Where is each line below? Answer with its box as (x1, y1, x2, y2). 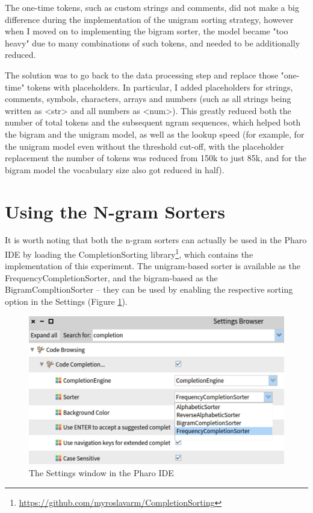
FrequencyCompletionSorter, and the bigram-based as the (5, 271, 218, 284)
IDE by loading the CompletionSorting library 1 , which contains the (5, 246, 253, 260)
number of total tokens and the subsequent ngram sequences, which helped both (5, 116, 301, 129)
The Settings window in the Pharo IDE (29, 466, 174, 479)
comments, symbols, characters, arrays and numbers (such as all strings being (5, 92, 291, 105)
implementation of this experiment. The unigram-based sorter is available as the (5, 260, 300, 272)
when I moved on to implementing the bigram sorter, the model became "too (5, 25, 288, 37)
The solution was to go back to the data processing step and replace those (5, 68, 278, 81)
